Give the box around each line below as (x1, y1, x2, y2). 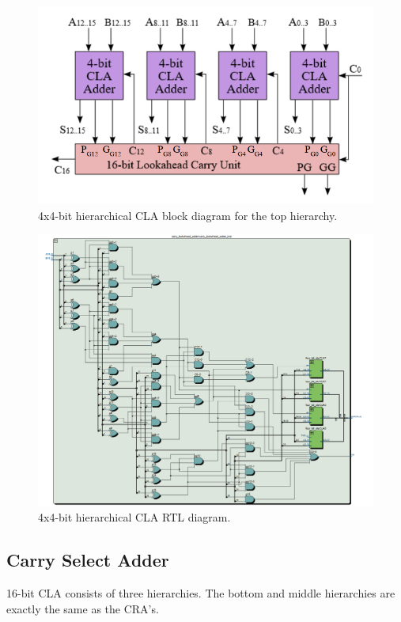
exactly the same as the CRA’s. (6, 600, 159, 616)
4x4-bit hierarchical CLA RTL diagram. (38, 509, 231, 525)
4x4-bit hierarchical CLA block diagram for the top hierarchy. (38, 207, 338, 223)
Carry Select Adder (6, 548, 169, 572)
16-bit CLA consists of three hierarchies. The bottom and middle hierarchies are (6, 585, 395, 601)
